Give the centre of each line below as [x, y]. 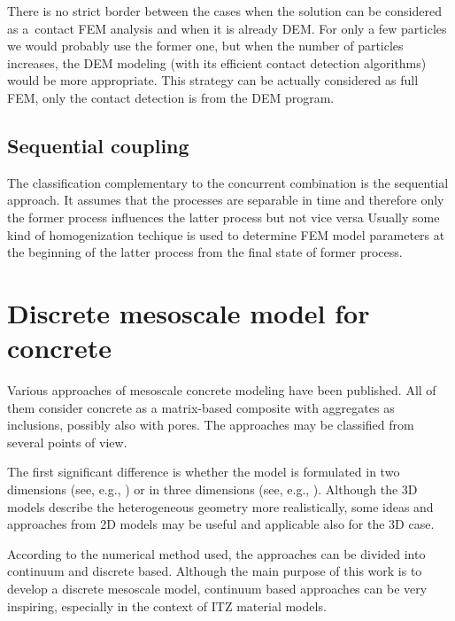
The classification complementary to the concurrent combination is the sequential [228, 182]
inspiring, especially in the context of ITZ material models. [167, 605]
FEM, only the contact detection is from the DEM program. [171, 97]
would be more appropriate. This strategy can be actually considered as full [213, 80]
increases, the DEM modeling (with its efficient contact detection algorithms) [217, 62]
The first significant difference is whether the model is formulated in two [204, 472]
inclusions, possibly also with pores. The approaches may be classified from [211, 425]
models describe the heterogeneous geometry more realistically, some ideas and [220, 506]
